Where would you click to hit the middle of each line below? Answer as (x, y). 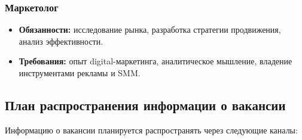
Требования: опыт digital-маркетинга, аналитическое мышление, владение (155, 61)
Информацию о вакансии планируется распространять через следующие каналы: (151, 130)
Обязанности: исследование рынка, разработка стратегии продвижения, (150, 29)
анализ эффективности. (61, 41)
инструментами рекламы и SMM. (80, 73)
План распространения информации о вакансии (145, 105)
